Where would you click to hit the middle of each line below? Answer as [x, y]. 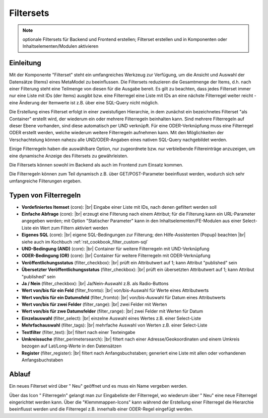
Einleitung [25, 63]
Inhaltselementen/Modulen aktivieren [61, 46]
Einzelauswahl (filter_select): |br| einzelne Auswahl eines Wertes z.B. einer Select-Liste [111, 318]
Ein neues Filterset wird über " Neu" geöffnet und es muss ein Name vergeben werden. [99, 386]
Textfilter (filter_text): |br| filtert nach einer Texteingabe [78, 332]
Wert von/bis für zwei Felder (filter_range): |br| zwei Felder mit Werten [94, 304]
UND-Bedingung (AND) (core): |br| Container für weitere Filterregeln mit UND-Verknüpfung [115, 249]
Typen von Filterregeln [45, 195]
